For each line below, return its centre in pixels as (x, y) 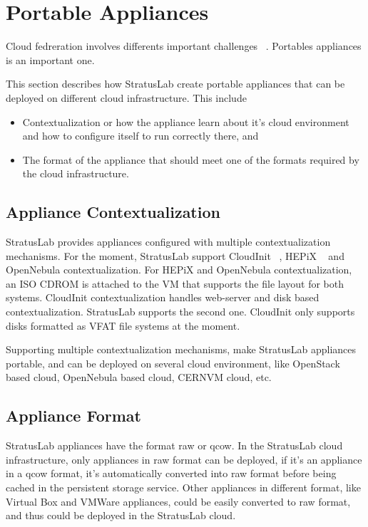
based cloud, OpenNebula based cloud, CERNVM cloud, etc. (139, 377)
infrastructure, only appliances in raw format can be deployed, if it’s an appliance (184, 459)
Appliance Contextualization (113, 212)
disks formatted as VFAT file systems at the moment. (123, 325)
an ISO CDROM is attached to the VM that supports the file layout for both (175, 283)
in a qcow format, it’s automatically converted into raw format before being (171, 473)
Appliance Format (73, 416)
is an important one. (50, 59)
